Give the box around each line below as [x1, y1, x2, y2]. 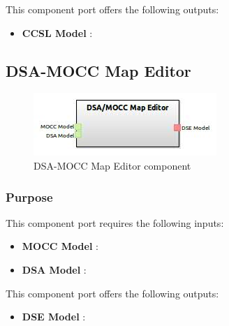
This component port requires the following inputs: [6, 215, 224, 230]
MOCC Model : [22, 239, 98, 253]
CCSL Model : [22, 25, 93, 40]
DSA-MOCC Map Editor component [34, 158, 191, 172]
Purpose [6, 188, 53, 205]
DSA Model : [22, 262, 87, 276]
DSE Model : [22, 309, 86, 324]
